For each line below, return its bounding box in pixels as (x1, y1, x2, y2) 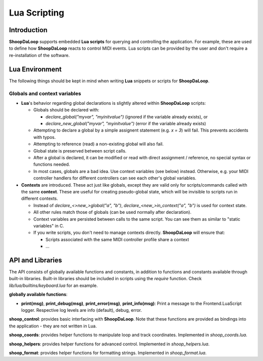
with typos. (33, 134, 56, 140)
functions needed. (33, 161, 70, 168)
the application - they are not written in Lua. (9, 323, 97, 329)
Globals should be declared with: (33, 107, 99, 113)
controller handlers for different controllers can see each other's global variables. (33, 175, 197, 181)
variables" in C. (33, 223, 64, 228)
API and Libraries (9, 256, 62, 264)
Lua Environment (9, 65, 62, 73)
